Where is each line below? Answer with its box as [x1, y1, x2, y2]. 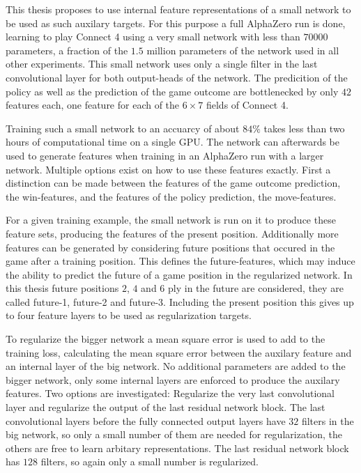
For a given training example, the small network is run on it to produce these [6, 212, 336, 227]
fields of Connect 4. [206, 98, 289, 112]
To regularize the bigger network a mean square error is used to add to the [6, 332, 325, 346]
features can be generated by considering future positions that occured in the [6, 240, 335, 254]
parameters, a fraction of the [6, 42, 128, 57]
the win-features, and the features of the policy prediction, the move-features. [6, 189, 337, 203]
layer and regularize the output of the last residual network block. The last [6, 400, 325, 414]
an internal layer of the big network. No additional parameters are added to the [6, 359, 346, 373]
